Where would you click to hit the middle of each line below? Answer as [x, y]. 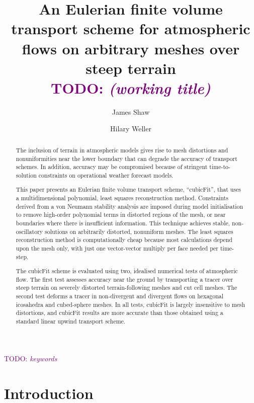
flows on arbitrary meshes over [131, 48]
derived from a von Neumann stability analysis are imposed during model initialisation [130, 206]
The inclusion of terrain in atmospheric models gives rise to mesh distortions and [122, 150]
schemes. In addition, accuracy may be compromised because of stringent [112, 167]
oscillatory [29, 231]
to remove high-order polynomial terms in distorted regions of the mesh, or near [121, 215]
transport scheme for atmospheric [131, 28]
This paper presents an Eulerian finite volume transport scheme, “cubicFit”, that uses [128, 189]
